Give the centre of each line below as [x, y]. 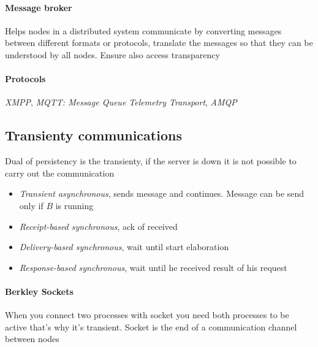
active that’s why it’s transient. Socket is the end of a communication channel [151, 326]
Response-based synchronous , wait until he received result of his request [153, 267]
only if [31, 205]
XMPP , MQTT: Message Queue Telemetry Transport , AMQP [121, 102]
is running [74, 205]
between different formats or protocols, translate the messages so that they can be [159, 43]
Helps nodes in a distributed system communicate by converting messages [143, 30]
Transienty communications [93, 135]
